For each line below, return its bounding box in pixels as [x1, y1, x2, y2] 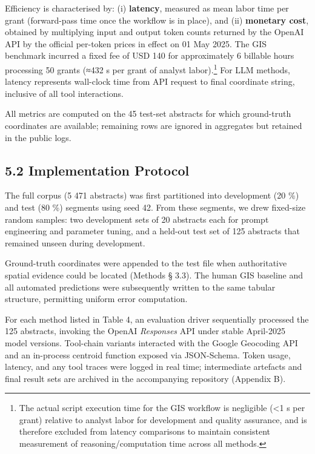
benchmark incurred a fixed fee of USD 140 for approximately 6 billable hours [5, 49, 294, 62]
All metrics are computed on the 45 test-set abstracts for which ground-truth [5, 107, 291, 120]
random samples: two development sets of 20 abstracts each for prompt [5, 212, 269, 225]
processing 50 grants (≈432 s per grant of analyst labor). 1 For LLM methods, [5, 61, 290, 76]
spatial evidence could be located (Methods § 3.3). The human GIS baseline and [5, 268, 303, 281]
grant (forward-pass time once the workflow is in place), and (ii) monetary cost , [5, 13, 309, 26]
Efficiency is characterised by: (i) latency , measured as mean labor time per [5, 2, 289, 14]
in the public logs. [5, 131, 71, 143]
